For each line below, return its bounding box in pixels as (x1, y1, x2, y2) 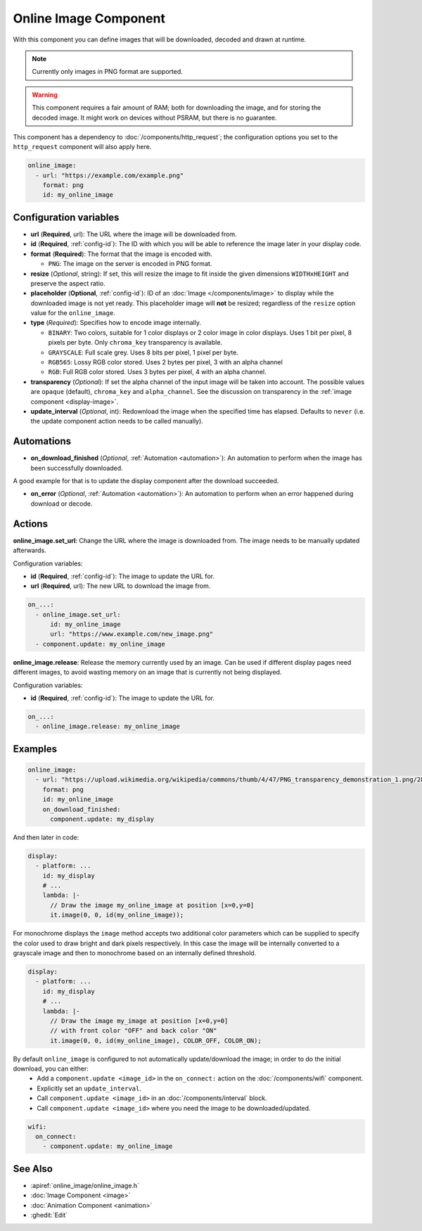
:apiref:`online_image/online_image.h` (30, 1181, 140, 1189)
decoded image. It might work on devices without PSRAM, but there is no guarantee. (32, 113, 277, 122)
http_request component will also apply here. (13, 143, 152, 151)
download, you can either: (13, 1064, 89, 1073)
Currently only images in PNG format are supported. (32, 68, 183, 76)
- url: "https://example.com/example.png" (35, 171, 184, 179)
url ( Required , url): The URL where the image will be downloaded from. (30, 229, 237, 238)
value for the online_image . (30, 309, 115, 317)
